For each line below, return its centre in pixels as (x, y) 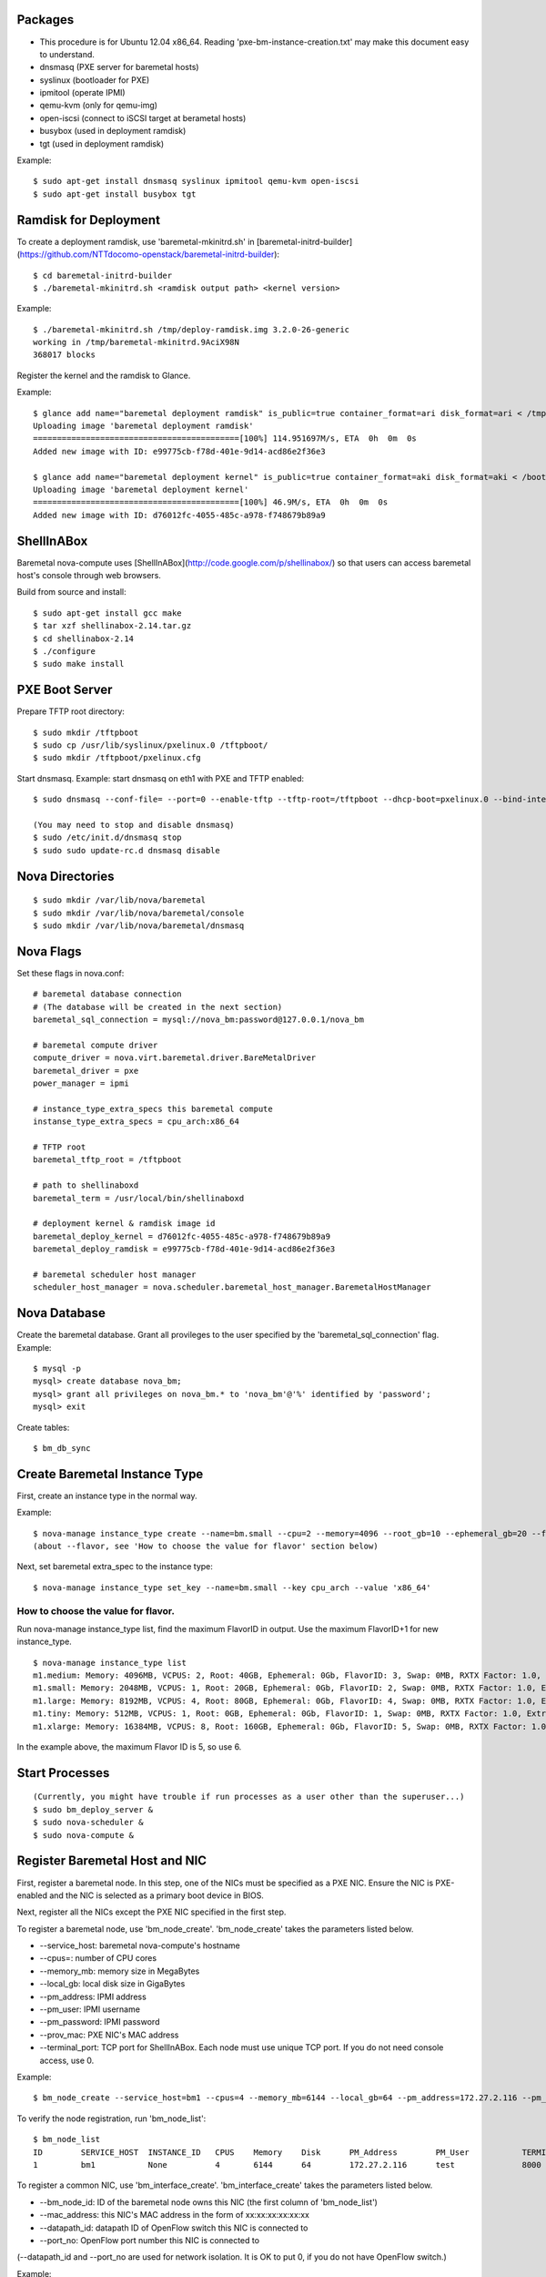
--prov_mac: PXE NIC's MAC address (109, 2035)
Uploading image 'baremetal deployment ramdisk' (143, 426)
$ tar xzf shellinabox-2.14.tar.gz (112, 626)
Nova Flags (49, 951)
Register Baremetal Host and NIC (112, 1861)
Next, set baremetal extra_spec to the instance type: (115, 1567)
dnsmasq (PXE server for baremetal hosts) (119, 67)
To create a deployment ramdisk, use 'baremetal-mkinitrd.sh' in (136, 241)
